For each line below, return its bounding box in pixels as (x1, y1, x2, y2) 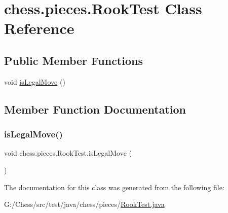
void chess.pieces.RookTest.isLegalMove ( (4, 148, 132, 158)
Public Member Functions (4, 52, 143, 68)
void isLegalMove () (4, 76, 65, 87)
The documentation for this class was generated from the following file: (4, 182, 224, 192)
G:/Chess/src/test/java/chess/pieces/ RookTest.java (4, 199, 165, 209)
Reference (4, 18, 74, 39)
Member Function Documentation (4, 101, 186, 117)
